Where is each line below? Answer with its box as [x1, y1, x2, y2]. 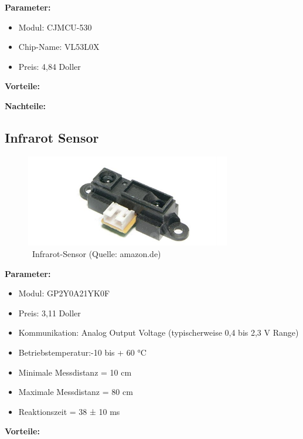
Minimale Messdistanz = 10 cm [18, 366, 132, 378]
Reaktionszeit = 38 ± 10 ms [18, 405, 120, 417]
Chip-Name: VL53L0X [18, 40, 100, 53]
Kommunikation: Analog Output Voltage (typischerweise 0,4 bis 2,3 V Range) [18, 326, 299, 339]
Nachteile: [5, 99, 46, 112]
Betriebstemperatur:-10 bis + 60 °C [18, 346, 147, 358]
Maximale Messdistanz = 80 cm [18, 386, 133, 398]
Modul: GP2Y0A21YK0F [18, 287, 110, 299]
